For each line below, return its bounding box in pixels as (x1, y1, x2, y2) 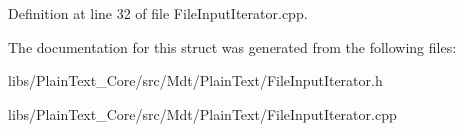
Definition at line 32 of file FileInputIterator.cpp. (8, 3, 308, 23)
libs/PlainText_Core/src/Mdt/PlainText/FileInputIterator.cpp (8, 103, 397, 124)
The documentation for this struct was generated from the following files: (8, 36, 457, 57)
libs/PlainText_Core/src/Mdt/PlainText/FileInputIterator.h (8, 70, 383, 91)
